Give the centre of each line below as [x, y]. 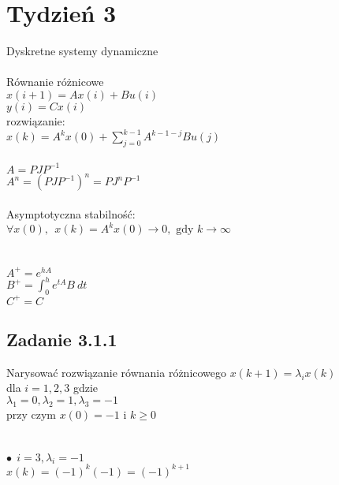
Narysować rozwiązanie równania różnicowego [117, 372]
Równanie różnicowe [55, 82]
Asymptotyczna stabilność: [71, 213]
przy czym [32, 414]
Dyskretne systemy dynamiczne [82, 51]
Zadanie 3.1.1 [62, 339]
